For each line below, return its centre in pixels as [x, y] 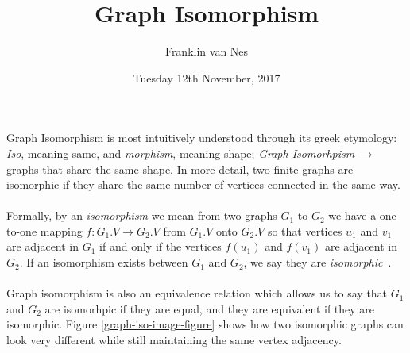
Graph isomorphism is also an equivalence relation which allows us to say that [197, 293]
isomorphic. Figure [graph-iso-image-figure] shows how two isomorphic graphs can [205, 324]
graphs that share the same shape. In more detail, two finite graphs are [180, 169]
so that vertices [305, 230]
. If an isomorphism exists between [104, 262]
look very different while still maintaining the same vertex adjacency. [174, 340]
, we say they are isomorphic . [317, 262]
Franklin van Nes [207, 51]
